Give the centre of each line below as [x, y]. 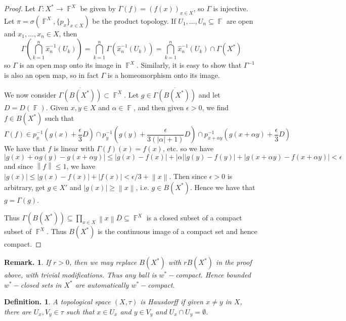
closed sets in [41, 284]
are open [240, 20]
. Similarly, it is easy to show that [189, 65]
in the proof [234, 262]
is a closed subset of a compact [194, 218]
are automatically [102, 284]
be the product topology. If [134, 20]
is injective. [231, 8]
